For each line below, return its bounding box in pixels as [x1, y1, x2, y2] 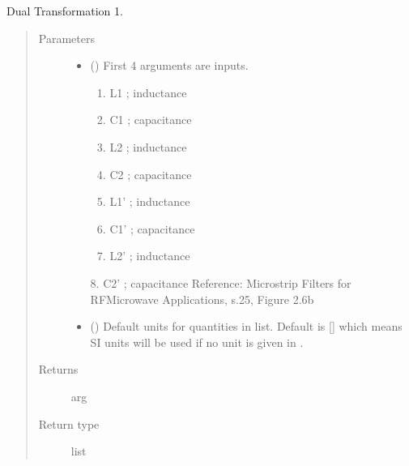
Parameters [38, 29, 95, 46]
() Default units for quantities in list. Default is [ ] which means [90, 318, 403, 335]
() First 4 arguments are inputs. [90, 57, 249, 74]
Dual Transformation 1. [6, 2, 123, 19]
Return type [38, 415, 100, 432]
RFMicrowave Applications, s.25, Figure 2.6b [90, 290, 314, 307]
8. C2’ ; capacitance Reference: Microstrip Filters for [90, 274, 351, 291]
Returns [38, 361, 79, 378]
